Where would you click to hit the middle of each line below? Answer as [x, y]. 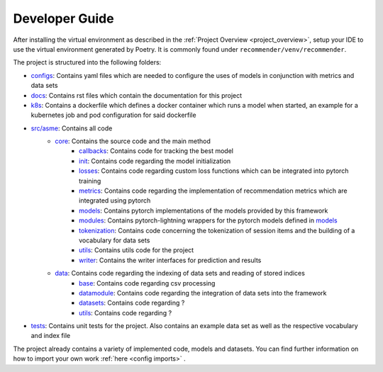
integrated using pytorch [115, 201]
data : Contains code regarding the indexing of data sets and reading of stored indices [180, 274]
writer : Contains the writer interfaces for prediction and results [170, 260]
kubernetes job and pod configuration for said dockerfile [113, 115]
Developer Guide [63, 18]
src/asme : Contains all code [72, 128]
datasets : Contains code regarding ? [132, 303]
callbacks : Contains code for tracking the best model [156, 151]
